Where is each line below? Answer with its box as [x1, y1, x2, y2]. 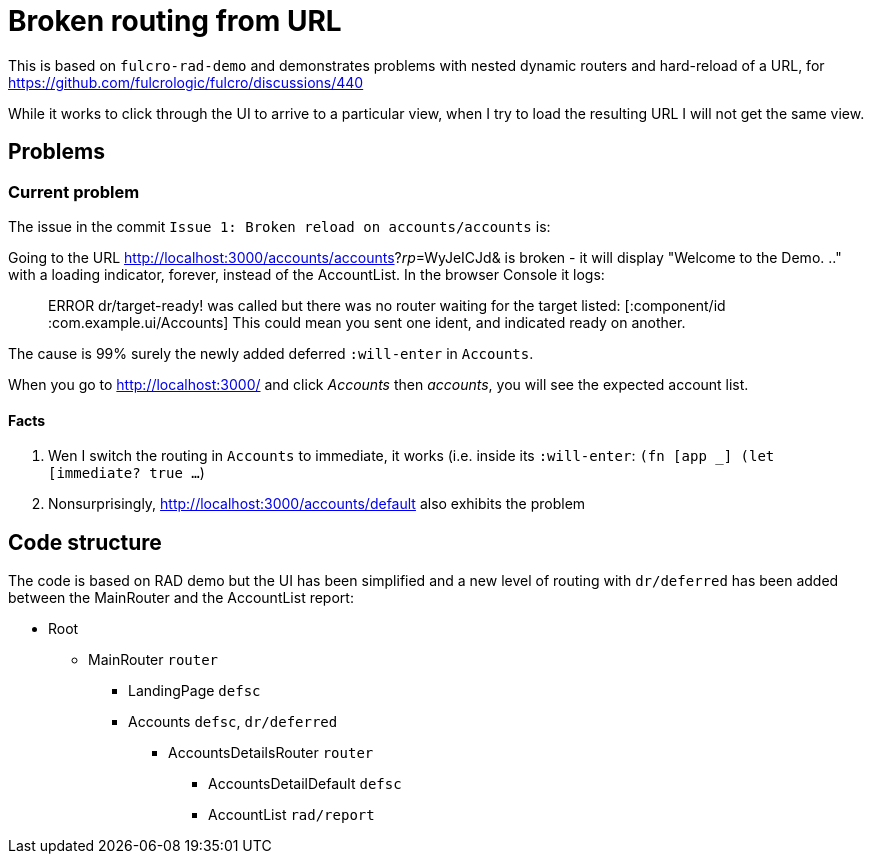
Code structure [8, 529, 162, 555]
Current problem [8, 181, 140, 202]
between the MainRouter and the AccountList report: [8, 589, 354, 607]
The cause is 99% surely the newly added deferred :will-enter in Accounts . [8, 344, 534, 362]
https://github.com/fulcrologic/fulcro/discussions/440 [8, 73, 364, 91]
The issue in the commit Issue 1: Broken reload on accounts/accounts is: [8, 217, 551, 235]
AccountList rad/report [208, 806, 375, 824]
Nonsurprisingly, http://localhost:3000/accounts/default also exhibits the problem [48, 495, 586, 513]
